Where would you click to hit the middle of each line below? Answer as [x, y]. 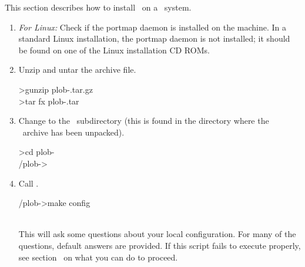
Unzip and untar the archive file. [77, 70]
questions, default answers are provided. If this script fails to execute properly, [160, 245]
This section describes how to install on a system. [98, 7]
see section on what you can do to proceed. [98, 257]
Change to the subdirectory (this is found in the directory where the [144, 121]
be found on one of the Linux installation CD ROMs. [114, 50]
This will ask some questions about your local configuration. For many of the [157, 234]
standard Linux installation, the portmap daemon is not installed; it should [154, 38]
